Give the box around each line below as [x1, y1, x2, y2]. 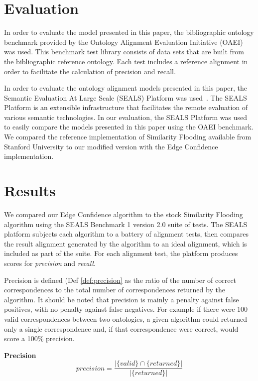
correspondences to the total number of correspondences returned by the [4, 284, 225, 295]
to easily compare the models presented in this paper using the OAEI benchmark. [4, 122, 254, 132]
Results [4, 180, 56, 201]
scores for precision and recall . [4, 257, 96, 268]
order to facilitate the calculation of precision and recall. [4, 66, 176, 76]
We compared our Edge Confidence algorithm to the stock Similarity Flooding [4, 209, 243, 219]
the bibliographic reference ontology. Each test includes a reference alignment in [4, 56, 248, 66]
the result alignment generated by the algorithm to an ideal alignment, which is [4, 238, 247, 249]
